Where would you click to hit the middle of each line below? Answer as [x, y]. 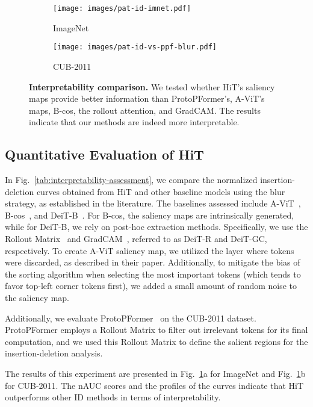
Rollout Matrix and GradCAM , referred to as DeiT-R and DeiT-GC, [136, 239]
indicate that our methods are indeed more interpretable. [134, 122]
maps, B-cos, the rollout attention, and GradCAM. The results [145, 110]
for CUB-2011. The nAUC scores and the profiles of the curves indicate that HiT [154, 385]
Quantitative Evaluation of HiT [104, 154]
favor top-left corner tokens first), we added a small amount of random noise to [151, 286]
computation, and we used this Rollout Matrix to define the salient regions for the [156, 341]
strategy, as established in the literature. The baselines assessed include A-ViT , [153, 203]
